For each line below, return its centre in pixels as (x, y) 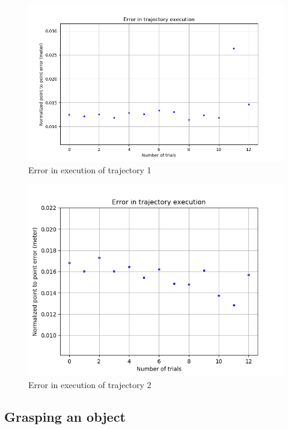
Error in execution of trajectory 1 (90, 170)
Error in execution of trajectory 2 (90, 384)
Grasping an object (65, 417)
